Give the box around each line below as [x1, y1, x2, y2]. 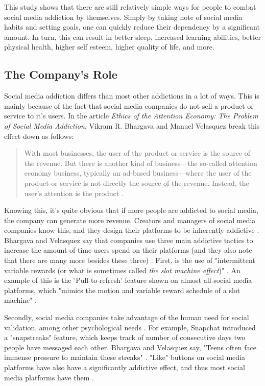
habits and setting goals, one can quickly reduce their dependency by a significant [4, 21, 260, 32]
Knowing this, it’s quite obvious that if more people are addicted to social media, [4, 205, 258, 215]
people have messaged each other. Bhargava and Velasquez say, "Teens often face [4, 342, 256, 352]
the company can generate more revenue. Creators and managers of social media [4, 214, 256, 225]
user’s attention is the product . [24, 187, 124, 198]
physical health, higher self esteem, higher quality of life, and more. [4, 41, 214, 52]
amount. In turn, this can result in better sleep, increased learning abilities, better [4, 31, 261, 42]
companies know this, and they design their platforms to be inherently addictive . [4, 225, 259, 235]
